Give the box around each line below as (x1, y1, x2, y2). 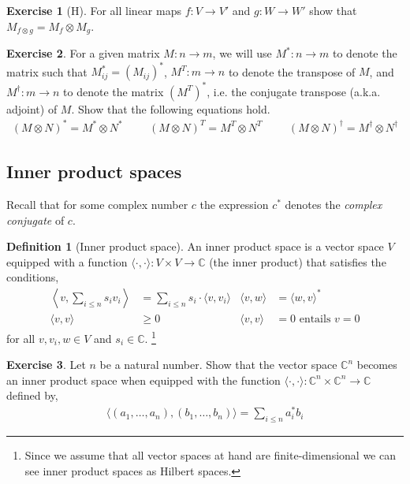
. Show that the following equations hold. (71, 100, 270, 117)
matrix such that (6, 63, 88, 80)
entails (299, 313, 331, 325)
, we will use (212, 45, 272, 61)
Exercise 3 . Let (6, 356, 86, 373)
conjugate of (6, 211, 65, 228)
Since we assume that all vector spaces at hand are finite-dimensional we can (24, 446, 396, 463)
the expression (199, 195, 269, 212)
